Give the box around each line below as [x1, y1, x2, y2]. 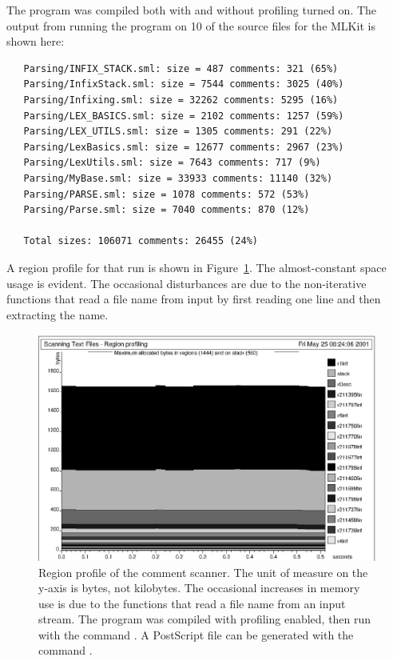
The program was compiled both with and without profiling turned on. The [6, 2, 377, 18]
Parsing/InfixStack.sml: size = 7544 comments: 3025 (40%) [23, 78, 344, 90]
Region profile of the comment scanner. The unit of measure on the [38, 563, 368, 580]
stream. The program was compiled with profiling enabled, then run [38, 611, 371, 627]
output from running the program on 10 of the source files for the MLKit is [6, 17, 375, 34]
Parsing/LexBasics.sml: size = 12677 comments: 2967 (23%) [23, 141, 344, 153]
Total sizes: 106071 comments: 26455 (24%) [23, 235, 258, 247]
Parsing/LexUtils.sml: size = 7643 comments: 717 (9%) [23, 157, 321, 169]
